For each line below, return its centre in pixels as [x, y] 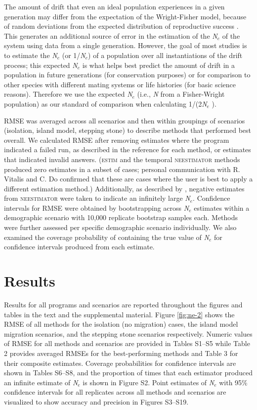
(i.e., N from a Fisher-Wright [181, 94]
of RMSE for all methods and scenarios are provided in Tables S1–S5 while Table [127, 343]
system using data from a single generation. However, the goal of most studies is [126, 45]
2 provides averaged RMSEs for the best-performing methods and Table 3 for [121, 353]
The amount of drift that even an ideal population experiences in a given [114, 6]
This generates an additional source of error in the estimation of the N [111, 35]
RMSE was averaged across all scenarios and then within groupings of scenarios [125, 120]
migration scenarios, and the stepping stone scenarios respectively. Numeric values [128, 333]
